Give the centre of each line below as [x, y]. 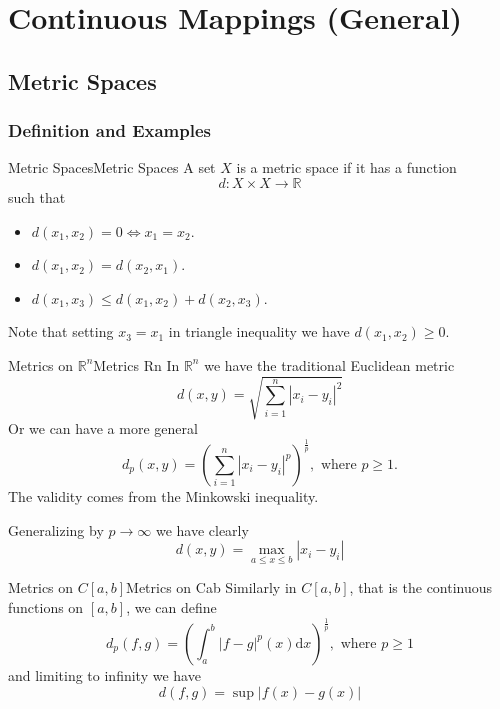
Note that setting [61, 331]
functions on [46, 607]
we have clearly [202, 529]
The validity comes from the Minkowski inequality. [163, 496]
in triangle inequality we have [259, 331]
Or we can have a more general [103, 428]
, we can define [171, 607]
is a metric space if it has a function [346, 167]
